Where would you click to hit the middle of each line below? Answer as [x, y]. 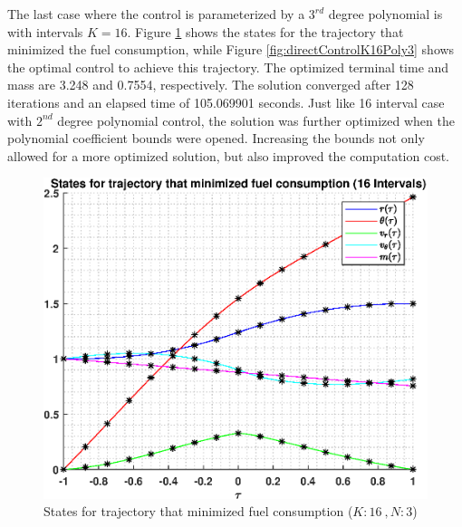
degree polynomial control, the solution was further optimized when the [256, 120]
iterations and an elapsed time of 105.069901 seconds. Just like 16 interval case [226, 102]
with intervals [45, 31]
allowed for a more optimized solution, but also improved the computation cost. [229, 155]
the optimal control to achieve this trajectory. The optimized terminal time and [228, 67]
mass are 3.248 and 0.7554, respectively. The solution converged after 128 [211, 85]
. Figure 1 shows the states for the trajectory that [265, 31]
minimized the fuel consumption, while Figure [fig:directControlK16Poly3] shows [231, 49]
